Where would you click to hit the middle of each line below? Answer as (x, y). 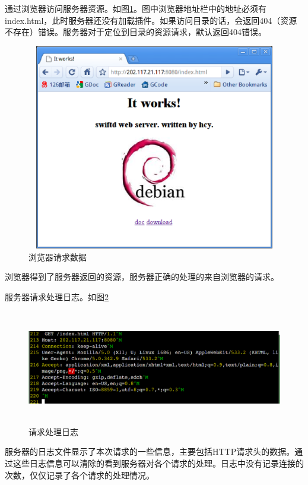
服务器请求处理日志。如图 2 (57, 296)
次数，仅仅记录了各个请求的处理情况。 (80, 475)
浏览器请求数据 (58, 256)
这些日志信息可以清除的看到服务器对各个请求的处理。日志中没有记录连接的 (158, 463)
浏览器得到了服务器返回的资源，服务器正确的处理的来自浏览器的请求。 (142, 277)
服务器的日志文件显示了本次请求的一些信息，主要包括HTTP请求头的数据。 (150, 451)
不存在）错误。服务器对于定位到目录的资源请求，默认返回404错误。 (136, 32)
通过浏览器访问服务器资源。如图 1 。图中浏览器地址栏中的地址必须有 (136, 8)
